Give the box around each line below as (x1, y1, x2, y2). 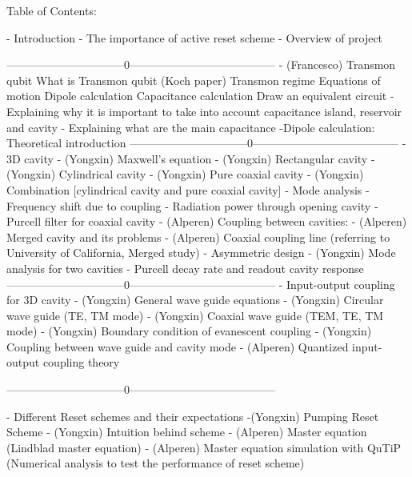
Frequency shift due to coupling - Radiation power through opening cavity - (6, 197, 378, 214)
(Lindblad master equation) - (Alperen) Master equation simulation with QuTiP (6, 439, 402, 455)
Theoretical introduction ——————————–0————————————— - (6, 134, 406, 151)
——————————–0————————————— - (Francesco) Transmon (6, 56, 396, 73)
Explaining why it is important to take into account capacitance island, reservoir (6, 102, 402, 119)
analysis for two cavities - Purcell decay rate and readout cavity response (6, 259, 364, 276)
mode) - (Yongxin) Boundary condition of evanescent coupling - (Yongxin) (6, 323, 372, 339)
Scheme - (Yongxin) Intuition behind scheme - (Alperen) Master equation (6, 423, 367, 440)
